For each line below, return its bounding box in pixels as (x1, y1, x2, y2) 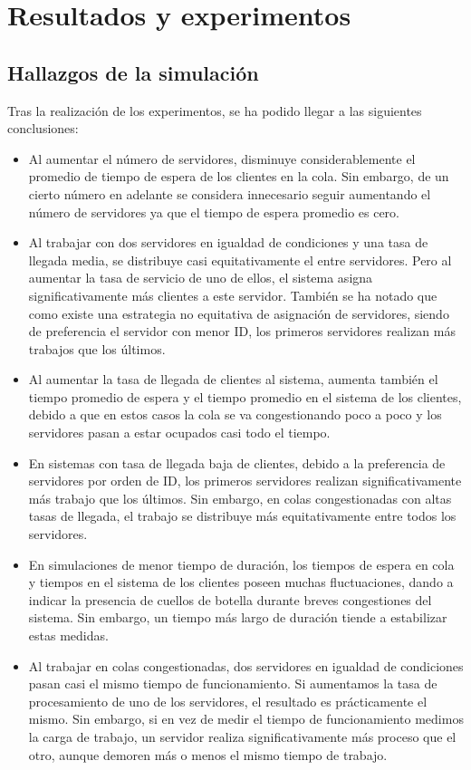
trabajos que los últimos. (28, 339, 166, 358)
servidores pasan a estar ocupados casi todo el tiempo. (28, 423, 331, 442)
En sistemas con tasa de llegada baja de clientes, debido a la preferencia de (28, 453, 446, 472)
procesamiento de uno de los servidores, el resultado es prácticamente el (28, 691, 428, 710)
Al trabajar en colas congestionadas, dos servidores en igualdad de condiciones (28, 656, 464, 675)
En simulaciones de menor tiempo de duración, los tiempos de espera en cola (28, 554, 455, 573)
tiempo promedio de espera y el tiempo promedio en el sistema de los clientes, (28, 387, 462, 406)
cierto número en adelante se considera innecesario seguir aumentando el (28, 184, 431, 203)
